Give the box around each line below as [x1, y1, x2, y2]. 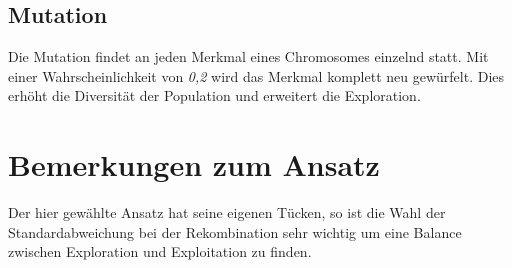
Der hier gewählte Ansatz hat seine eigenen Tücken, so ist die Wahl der [8, 202, 446, 223]
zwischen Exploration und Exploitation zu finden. [8, 241, 312, 262]
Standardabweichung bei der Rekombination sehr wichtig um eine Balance [8, 221, 462, 242]
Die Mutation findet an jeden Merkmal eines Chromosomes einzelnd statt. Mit [8, 46, 489, 67]
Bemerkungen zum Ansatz [8, 144, 380, 185]
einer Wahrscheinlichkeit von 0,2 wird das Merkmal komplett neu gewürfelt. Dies [8, 65, 505, 86]
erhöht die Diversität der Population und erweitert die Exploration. [8, 85, 421, 106]
